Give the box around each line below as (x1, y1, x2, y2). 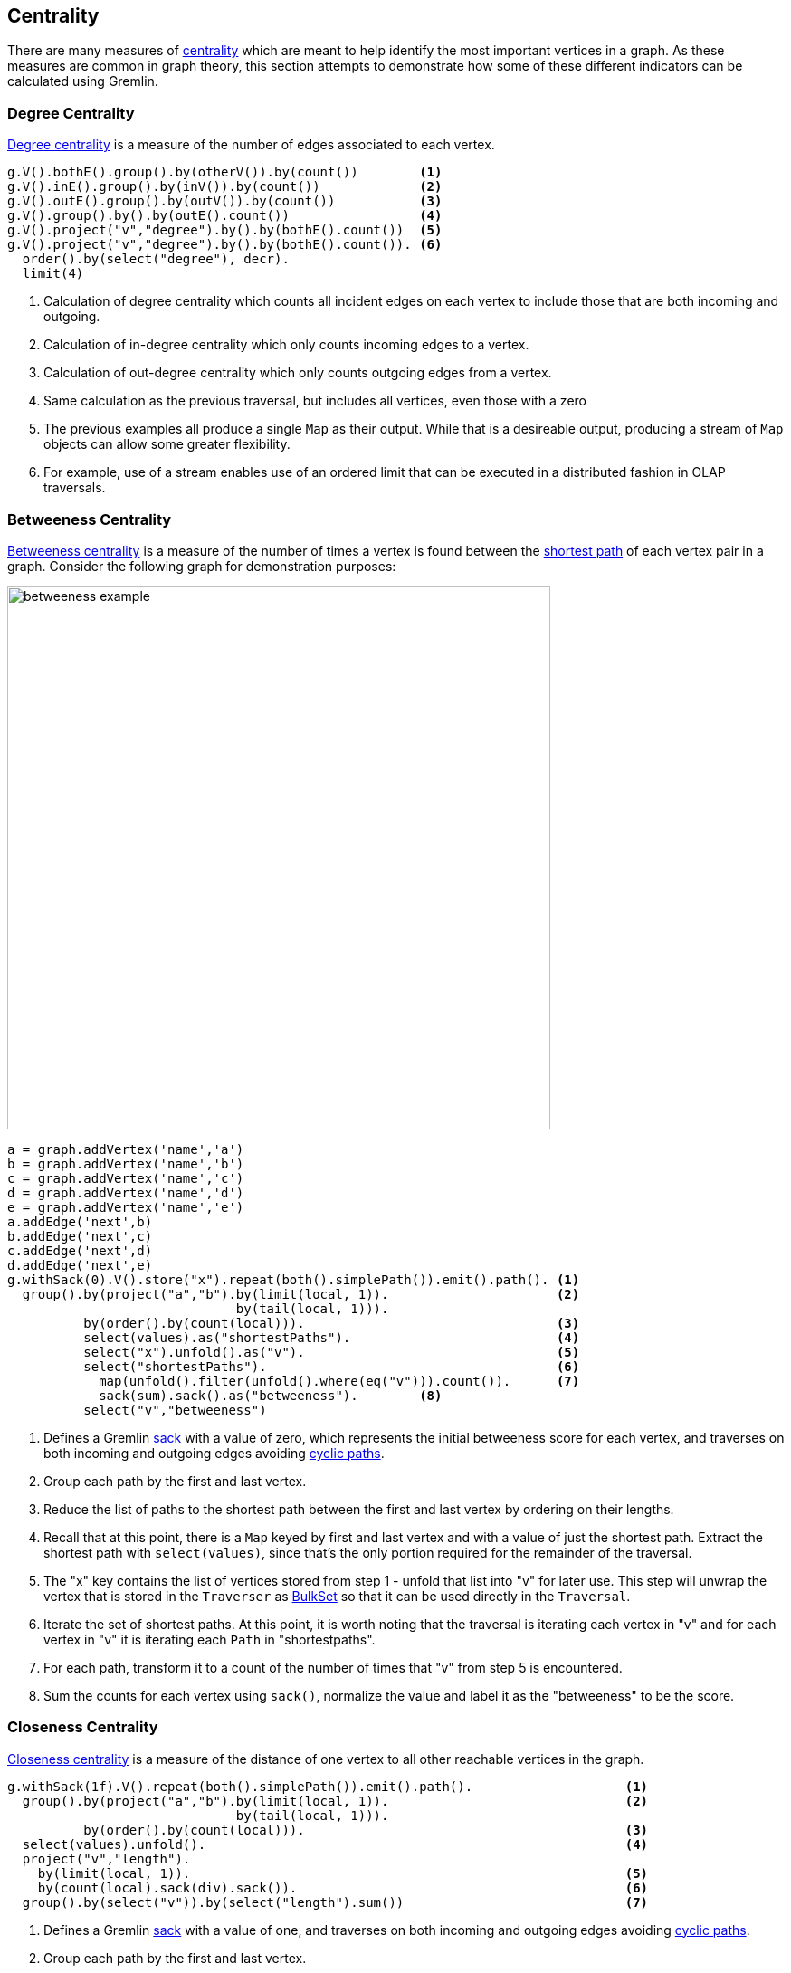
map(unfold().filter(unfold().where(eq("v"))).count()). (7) (99, 1373, 580, 1388)
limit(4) (22, 266, 84, 281)
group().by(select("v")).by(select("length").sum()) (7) (22, 1894, 649, 1910)
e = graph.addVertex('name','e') (7, 1199, 244, 1215)
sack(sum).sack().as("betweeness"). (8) (99, 1387, 443, 1403)
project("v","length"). (22, 1851, 191, 1866)
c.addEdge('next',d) (7, 1243, 153, 1258)
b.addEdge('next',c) (7, 1228, 153, 1244)
